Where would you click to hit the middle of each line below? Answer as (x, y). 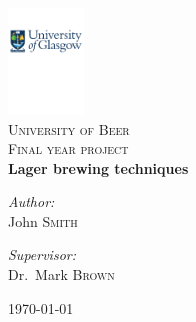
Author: (31, 201)
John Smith (43, 220)
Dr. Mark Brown (61, 274)
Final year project (68, 148)
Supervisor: (42, 254)
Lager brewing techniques (98, 167)
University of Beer (69, 128)
